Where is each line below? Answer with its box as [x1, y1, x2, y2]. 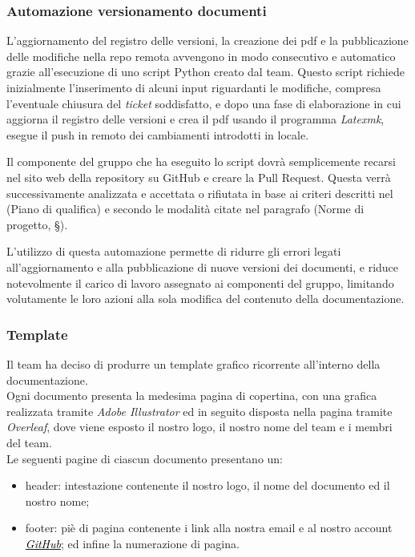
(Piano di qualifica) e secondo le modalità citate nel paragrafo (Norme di [6, 200, 365, 217]
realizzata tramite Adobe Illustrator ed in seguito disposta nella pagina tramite [6, 402, 393, 419]
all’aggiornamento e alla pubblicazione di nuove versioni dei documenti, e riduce [6, 258, 399, 275]
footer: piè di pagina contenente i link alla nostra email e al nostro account [25, 519, 393, 536]
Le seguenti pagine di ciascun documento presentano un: [6, 450, 284, 466]
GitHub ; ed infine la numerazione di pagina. [25, 535, 240, 551]
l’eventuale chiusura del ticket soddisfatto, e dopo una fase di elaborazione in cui [6, 95, 401, 111]
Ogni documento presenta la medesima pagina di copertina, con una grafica [6, 387, 377, 404]
